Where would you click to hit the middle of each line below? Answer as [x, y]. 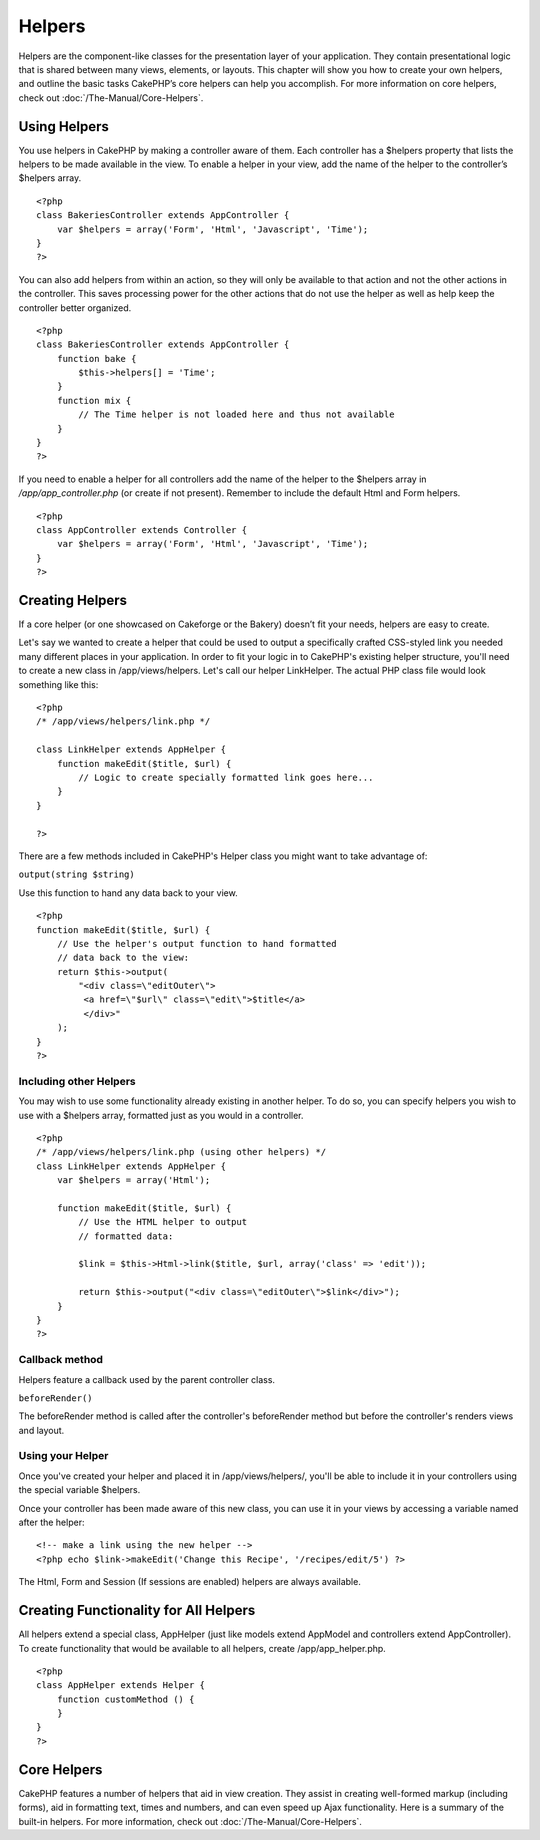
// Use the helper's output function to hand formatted [196, 943]
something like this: [58, 684]
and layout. [41, 1430]
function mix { [94, 400]
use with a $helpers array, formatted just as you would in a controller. [161, 1115]
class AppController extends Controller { [142, 530]
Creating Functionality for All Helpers [137, 1610]
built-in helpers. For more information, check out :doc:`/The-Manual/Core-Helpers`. [190, 1821]
